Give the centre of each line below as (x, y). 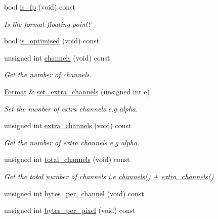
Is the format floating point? (48, 23)
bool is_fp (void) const (40, 7)
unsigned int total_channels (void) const (67, 159)
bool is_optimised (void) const (52, 41)
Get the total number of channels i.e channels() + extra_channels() (109, 176)
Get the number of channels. (48, 74)
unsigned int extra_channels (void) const (68, 125)
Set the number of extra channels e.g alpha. (71, 108)
